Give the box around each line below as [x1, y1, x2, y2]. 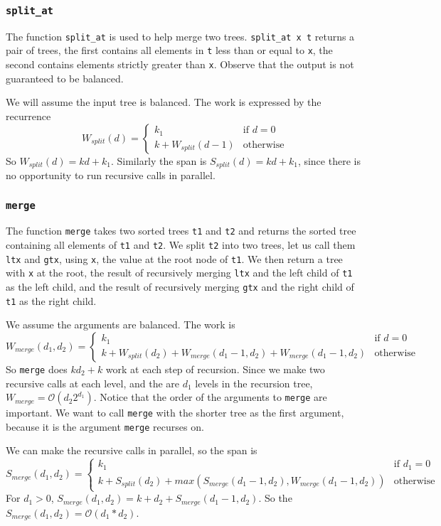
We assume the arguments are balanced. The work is [6, 317, 235, 332]
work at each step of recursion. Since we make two [105, 361, 325, 376]
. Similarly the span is [110, 153, 207, 168]
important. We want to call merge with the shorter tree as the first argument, [6, 405, 344, 420]
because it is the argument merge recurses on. [6, 419, 204, 434]
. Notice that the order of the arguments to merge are [93, 390, 327, 404]
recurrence [6, 108, 51, 123]
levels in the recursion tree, [195, 375, 313, 390]
